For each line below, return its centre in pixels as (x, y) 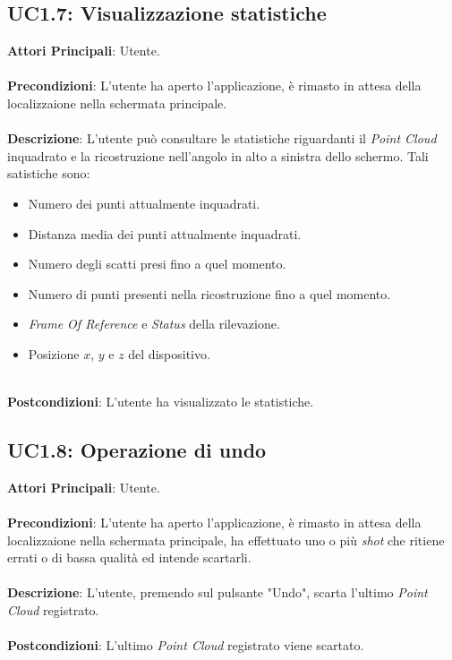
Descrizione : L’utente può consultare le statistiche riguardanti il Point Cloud (222, 138)
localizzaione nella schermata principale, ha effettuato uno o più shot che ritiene (226, 540)
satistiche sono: (49, 173)
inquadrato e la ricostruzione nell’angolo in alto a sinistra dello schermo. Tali (218, 155)
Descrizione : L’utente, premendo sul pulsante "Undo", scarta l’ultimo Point (217, 592)
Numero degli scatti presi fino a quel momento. (157, 264)
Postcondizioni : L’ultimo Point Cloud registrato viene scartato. (186, 645)
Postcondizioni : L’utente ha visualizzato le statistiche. (161, 402)
